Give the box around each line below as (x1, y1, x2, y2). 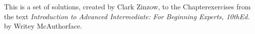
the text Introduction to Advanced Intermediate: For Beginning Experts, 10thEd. (4, 11, 250, 21)
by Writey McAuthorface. (4, 21, 82, 31)
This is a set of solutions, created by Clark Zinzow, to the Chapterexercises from (4, 1, 251, 11)
